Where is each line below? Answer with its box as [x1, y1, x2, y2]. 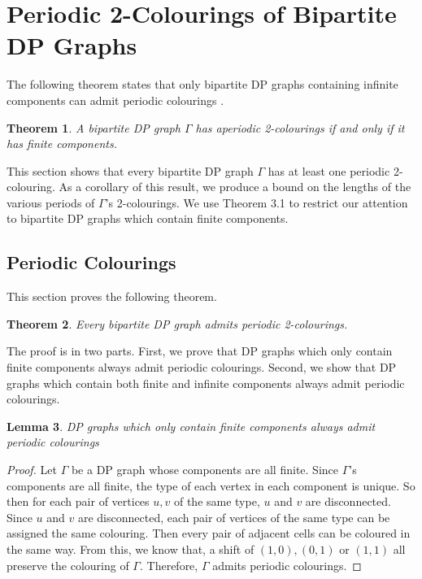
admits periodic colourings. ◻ [212, 556, 362, 573]
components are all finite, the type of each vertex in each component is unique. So [7, 477, 415, 494]
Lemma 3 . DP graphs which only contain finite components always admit [7, 417, 376, 434]
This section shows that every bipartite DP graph [7, 162, 254, 179]
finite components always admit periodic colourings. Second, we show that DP [7, 359, 397, 376]
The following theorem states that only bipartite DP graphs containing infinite [7, 76, 398, 93]
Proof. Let [7, 461, 57, 478]
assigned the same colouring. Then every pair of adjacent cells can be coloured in [7, 525, 411, 542]
